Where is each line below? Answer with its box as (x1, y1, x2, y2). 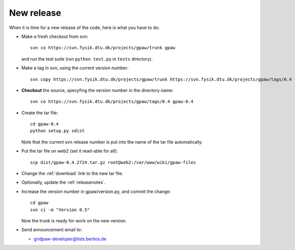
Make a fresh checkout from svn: (21, 33, 88, 39)
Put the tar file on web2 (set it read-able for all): (21, 148, 118, 154)
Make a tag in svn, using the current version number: (21, 65, 129, 71)
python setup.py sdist (30, 128, 85, 134)
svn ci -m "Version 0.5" (30, 207, 90, 213)
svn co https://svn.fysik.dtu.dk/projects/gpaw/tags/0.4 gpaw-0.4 (30, 99, 194, 104)
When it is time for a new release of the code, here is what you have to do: (9, 25, 160, 31)
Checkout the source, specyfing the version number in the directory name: (21, 87, 174, 93)
